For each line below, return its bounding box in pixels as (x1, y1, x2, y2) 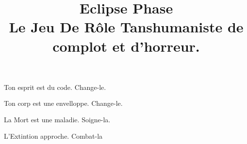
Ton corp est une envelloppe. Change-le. (4, 98, 123, 108)
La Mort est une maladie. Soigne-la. (4, 114, 111, 124)
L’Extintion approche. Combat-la (4, 130, 103, 141)
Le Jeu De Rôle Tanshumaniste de (9, 17, 244, 37)
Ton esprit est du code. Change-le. (4, 82, 106, 92)
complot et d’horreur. (52, 36, 200, 56)
